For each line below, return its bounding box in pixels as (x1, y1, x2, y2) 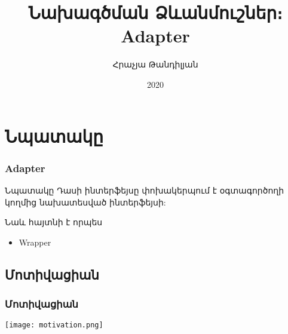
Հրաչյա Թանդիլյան (112, 58, 198, 71)
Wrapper (19, 235, 51, 248)
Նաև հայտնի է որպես (5, 216, 103, 228)
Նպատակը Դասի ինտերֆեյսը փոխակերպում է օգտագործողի (5, 183, 284, 196)
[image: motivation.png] (5, 321, 103, 330)
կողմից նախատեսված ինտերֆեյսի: (5, 195, 166, 208)
